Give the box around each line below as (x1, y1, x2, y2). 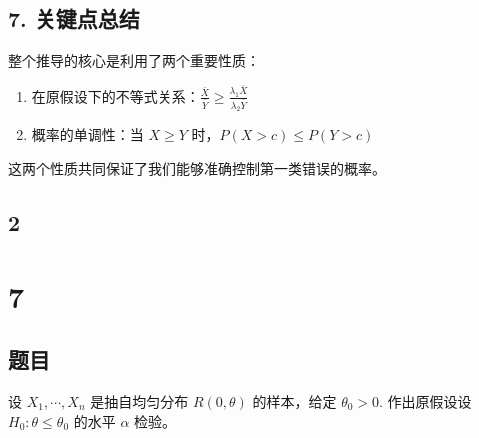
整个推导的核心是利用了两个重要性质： (8, 50, 260, 71)
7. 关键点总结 (8, 3, 140, 34)
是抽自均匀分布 (90, 391, 189, 411)
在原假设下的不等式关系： (31, 85, 200, 106)
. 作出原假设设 (379, 391, 472, 411)
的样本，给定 (252, 391, 337, 411)
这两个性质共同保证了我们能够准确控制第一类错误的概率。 (8, 158, 386, 179)
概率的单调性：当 (31, 124, 144, 145)
